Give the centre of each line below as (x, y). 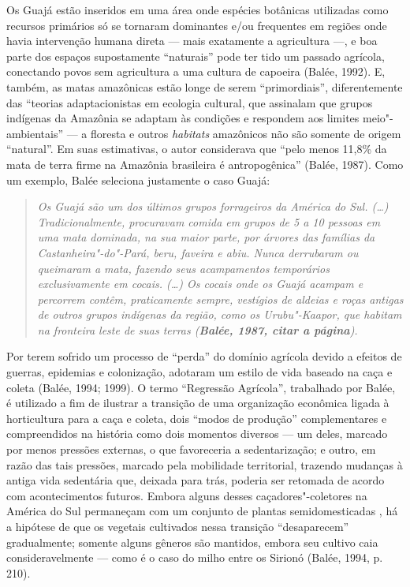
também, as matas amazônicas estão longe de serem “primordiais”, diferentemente (205, 86)
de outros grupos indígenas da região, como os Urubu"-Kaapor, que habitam (220, 314)
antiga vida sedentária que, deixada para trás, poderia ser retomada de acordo (196, 480)
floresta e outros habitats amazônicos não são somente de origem (246, 133)
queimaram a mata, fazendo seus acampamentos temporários (183, 268)
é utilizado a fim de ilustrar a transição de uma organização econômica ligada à (198, 403)
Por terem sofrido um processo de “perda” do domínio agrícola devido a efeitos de (204, 356)
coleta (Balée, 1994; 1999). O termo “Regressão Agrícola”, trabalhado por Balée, (201, 387)
